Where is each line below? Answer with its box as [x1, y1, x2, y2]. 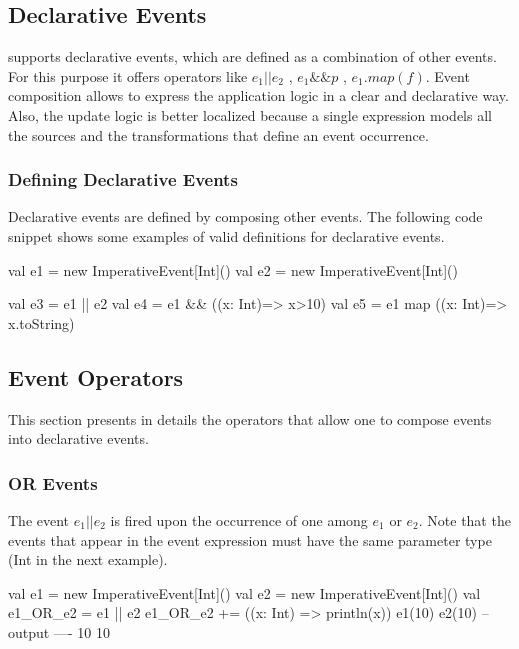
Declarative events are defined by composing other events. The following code [8, 206, 483, 227]
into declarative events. [8, 428, 149, 449]
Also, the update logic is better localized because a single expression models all [8, 104, 492, 125]
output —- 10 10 [8, 621, 110, 642]
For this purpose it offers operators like [8, 65, 248, 86]
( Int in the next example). [8, 549, 168, 570]
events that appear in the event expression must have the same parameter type [8, 529, 492, 550]
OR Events [8, 470, 98, 495]
